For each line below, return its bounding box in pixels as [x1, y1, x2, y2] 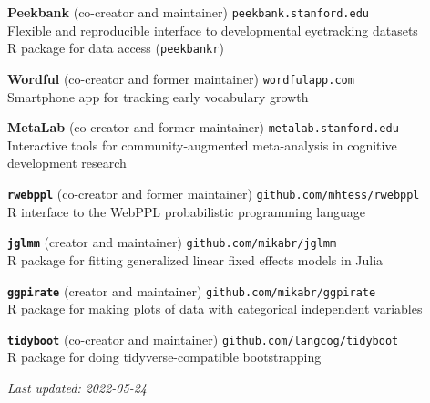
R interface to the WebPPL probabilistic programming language [7, 201, 366, 221]
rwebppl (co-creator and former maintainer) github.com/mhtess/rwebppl [7, 184, 420, 202]
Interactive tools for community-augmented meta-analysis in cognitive [7, 135, 397, 154]
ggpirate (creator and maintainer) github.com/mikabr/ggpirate [7, 281, 376, 300]
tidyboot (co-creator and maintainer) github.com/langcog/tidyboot [7, 329, 399, 348]
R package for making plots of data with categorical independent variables [7, 299, 423, 318]
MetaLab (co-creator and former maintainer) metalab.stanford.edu [7, 118, 399, 137]
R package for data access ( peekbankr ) [7, 38, 224, 57]
